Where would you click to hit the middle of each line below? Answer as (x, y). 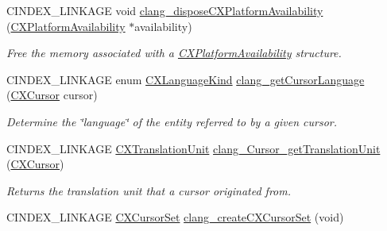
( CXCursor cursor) (52, 95)
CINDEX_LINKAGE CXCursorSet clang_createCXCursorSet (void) (175, 217)
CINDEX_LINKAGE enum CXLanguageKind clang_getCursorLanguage (186, 79)
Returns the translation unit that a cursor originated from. (149, 190)
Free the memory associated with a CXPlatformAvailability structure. (174, 53)
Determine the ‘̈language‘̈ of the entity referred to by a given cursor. (172, 121)
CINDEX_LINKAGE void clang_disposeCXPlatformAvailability (165, 10)
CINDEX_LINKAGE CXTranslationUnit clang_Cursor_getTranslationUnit (193, 148)
